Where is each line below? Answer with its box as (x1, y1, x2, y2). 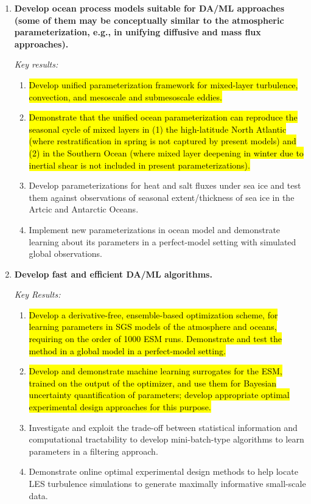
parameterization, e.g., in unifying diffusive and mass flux (14, 26, 261, 38)
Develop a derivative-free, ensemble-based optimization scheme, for (29, 308, 278, 321)
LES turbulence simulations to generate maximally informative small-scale (29, 477, 306, 489)
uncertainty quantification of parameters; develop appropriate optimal (29, 388, 290, 401)
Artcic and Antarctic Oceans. (29, 203, 139, 215)
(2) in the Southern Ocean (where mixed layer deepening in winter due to (29, 146, 304, 159)
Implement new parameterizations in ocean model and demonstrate (29, 223, 281, 236)
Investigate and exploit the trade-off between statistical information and (29, 421, 298, 433)
